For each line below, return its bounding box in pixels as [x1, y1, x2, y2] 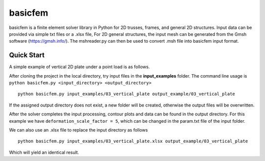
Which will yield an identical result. [9, 149, 79, 155]
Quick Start [9, 51, 45, 59]
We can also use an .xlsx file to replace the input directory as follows [9, 127, 148, 133]
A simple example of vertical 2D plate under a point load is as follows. [9, 64, 150, 70]
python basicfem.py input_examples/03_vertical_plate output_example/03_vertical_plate [18, 91, 236, 97]
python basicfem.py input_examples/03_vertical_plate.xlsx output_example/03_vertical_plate [18, 138, 248, 144]
